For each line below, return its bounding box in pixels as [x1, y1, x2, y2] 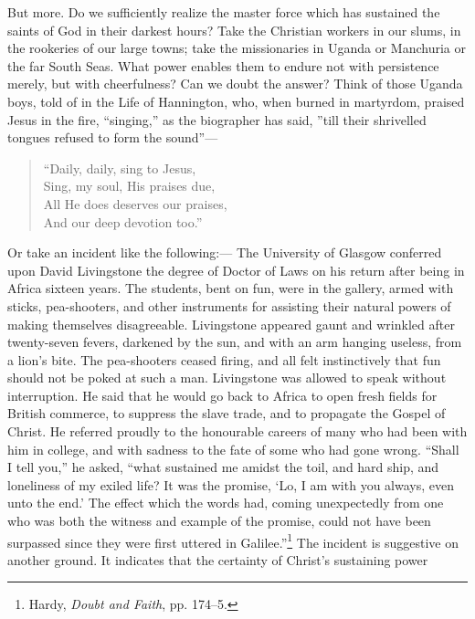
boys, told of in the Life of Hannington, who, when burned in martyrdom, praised [7, 91, 465, 110]
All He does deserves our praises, [43, 194, 227, 213]
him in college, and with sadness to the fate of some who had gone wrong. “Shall [7, 439, 459, 458]
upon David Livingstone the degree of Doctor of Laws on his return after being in [7, 260, 465, 279]
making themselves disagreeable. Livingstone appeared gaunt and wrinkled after [7, 314, 455, 333]
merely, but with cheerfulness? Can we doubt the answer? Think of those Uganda [7, 74, 463, 93]
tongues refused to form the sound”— [7, 128, 218, 147]
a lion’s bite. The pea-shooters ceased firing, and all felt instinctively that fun [7, 350, 441, 369]
